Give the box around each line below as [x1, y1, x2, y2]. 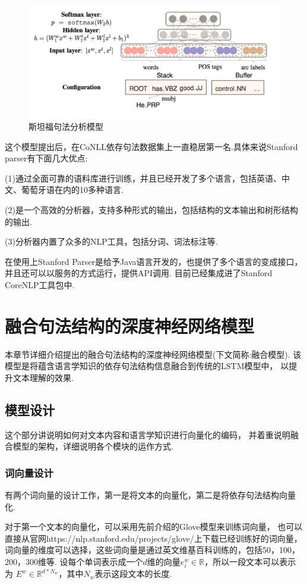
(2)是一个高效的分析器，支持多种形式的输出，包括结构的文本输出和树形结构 [5, 204, 298, 216]
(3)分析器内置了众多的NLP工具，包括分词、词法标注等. [5, 235, 218, 248]
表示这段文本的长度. [94, 567, 172, 580]
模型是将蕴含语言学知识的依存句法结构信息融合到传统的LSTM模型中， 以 [5, 360, 289, 372]
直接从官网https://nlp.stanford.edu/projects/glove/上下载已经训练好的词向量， [5, 532, 302, 544]
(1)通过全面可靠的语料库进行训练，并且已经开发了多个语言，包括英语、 [5, 171, 281, 184]
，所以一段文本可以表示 [204, 555, 296, 568]
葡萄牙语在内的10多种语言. [21, 183, 124, 196]
